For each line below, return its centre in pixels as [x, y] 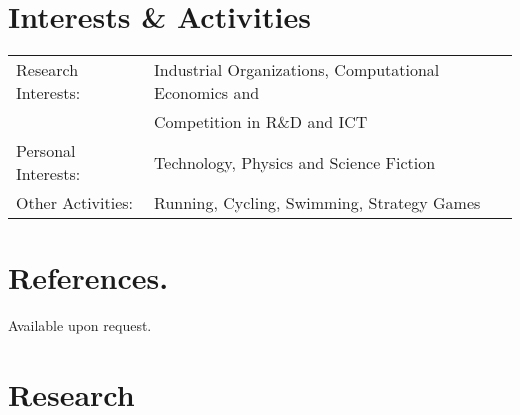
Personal [46, 151]
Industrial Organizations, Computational [297, 70]
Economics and [207, 93]
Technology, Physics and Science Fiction [295, 162]
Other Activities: [75, 203]
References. [88, 277]
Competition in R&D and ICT [261, 122]
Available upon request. [80, 325]
